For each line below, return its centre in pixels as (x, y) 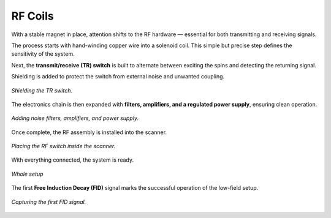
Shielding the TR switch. (42, 90)
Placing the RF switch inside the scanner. (63, 146)
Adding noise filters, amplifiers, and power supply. (75, 118)
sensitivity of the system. (43, 54)
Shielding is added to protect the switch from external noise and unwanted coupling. (118, 77)
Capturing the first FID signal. (49, 201)
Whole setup (27, 174)
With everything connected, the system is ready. (73, 160)
